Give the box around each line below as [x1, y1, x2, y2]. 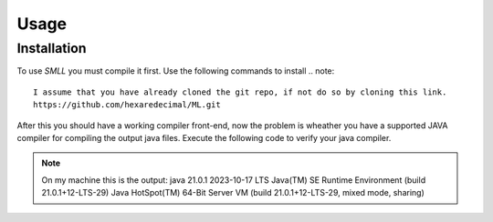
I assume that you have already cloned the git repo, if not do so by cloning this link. [33, 86, 447, 97]
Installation [16, 40, 87, 56]
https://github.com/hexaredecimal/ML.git [33, 100, 221, 110]
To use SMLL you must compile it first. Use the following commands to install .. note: [16, 66, 335, 76]
